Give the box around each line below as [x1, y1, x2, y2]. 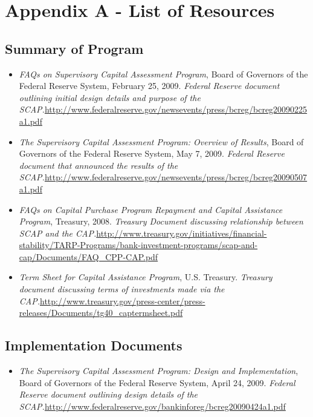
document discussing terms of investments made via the [19, 283, 225, 295]
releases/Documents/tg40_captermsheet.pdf [19, 306, 183, 319]
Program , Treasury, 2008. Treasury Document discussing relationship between [19, 215, 303, 228]
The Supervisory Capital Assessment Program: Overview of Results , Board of [19, 135, 304, 148]
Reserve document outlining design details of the [19, 388, 198, 401]
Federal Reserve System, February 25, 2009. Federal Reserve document [19, 79, 280, 92]
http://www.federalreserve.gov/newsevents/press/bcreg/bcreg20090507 [44, 171, 308, 183]
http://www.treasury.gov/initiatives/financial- [96, 226, 267, 239]
